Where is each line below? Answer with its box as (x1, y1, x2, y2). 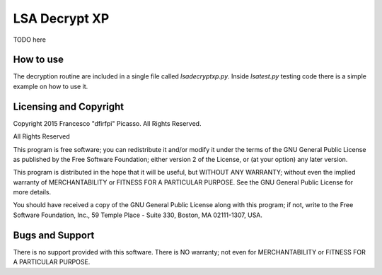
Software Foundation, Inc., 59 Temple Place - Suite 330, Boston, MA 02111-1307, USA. (13, 211, 263, 219)
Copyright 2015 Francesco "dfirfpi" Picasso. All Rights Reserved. (13, 119, 202, 127)
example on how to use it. (13, 82, 88, 90)
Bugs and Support (13, 229, 95, 241)
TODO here (13, 35, 46, 44)
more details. (13, 188, 52, 197)
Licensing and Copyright (13, 100, 125, 112)
